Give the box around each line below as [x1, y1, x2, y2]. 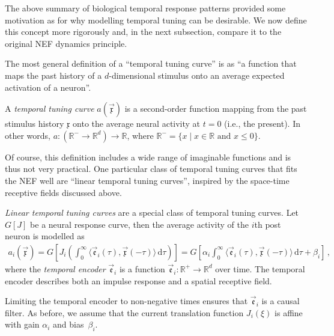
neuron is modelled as [5, 230, 85, 242]
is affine [275, 306, 303, 319]
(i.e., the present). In [224, 117, 301, 130]
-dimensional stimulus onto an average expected [109, 69, 285, 81]
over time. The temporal [215, 262, 305, 275]
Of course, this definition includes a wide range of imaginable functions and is [5, 150, 291, 163]
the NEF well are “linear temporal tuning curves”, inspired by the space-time [5, 174, 290, 186]
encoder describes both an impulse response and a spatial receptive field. [5, 274, 272, 287]
